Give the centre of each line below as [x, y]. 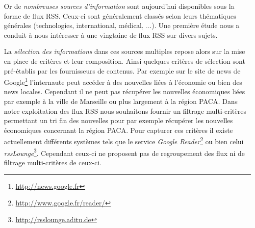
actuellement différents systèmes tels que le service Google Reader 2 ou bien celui [124, 141]
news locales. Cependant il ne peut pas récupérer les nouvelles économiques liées [125, 91]
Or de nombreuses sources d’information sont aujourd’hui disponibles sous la [119, 6]
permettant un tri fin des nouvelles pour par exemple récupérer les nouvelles [118, 120]
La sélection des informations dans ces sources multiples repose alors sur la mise [125, 51]
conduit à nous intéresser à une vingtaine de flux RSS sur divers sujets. [111, 35]
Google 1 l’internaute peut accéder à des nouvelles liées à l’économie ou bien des [123, 81]
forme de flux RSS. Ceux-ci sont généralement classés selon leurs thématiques [120, 15]
